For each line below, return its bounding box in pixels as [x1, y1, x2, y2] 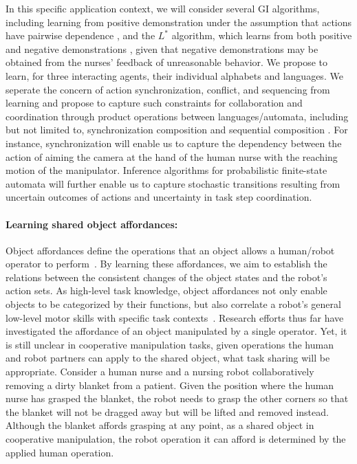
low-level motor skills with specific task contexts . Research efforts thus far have [6, 310, 344, 324]
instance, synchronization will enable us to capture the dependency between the [6, 135, 342, 150]
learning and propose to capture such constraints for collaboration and [6, 96, 303, 110]
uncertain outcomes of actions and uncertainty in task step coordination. [6, 190, 312, 204]
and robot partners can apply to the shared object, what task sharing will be [6, 351, 330, 365]
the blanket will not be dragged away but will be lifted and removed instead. [6, 404, 329, 419]
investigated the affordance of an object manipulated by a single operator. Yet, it [6, 324, 347, 338]
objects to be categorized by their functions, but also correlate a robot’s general [6, 297, 341, 311]
